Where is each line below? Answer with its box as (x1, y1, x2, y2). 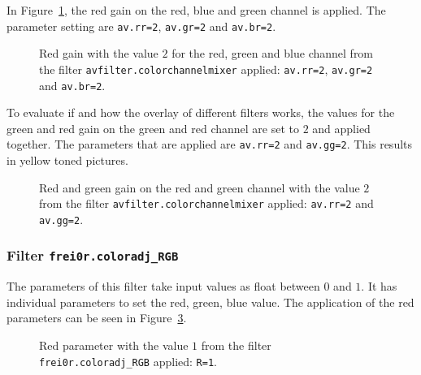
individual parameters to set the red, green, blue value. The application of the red (7, 293, 414, 310)
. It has (361, 278, 397, 295)
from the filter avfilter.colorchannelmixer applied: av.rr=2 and (39, 195, 374, 212)
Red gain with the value (39, 45, 158, 62)
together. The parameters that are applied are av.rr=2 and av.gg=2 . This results (7, 136, 413, 153)
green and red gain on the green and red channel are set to (7, 119, 299, 136)
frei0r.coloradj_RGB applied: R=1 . (39, 352, 217, 369)
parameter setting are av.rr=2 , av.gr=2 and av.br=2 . (7, 17, 276, 34)
